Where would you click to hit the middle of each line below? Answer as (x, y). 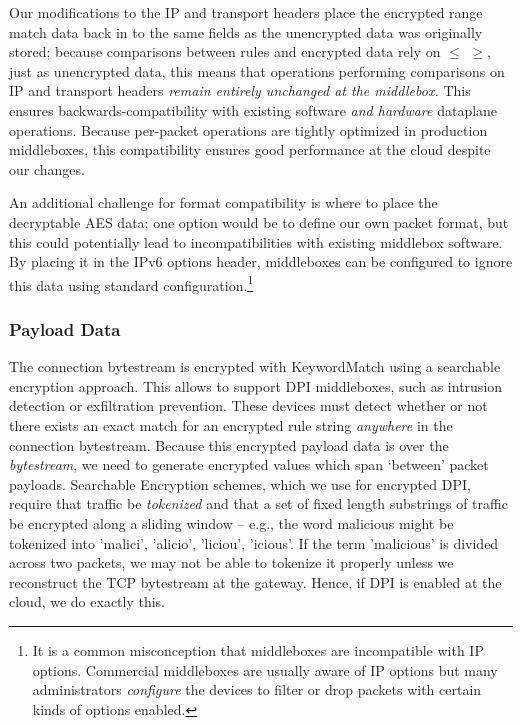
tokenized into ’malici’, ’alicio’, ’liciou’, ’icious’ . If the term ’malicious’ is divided (254, 542)
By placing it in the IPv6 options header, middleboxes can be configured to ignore (261, 261)
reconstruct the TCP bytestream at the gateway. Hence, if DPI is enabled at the (255, 581)
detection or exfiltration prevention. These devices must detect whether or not (248, 405)
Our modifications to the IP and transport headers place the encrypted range (246, 12)
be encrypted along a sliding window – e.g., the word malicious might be (231, 522)
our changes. (47, 168)
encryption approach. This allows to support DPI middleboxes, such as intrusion (256, 385)
